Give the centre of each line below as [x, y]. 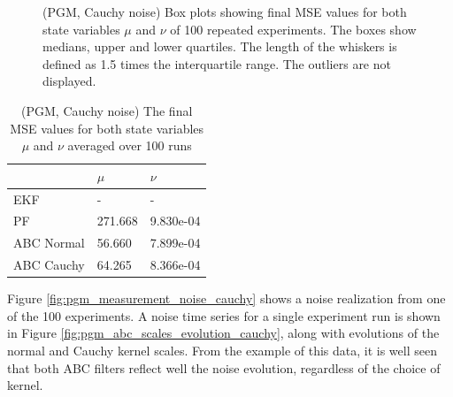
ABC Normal [49, 243]
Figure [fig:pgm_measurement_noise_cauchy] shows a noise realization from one [226, 298]
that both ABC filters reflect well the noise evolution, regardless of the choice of [224, 367]
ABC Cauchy [49, 265]
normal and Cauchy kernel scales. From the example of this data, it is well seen [222, 350]
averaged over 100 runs [130, 145]
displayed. [69, 81]
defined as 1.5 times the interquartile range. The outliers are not [217, 63]
